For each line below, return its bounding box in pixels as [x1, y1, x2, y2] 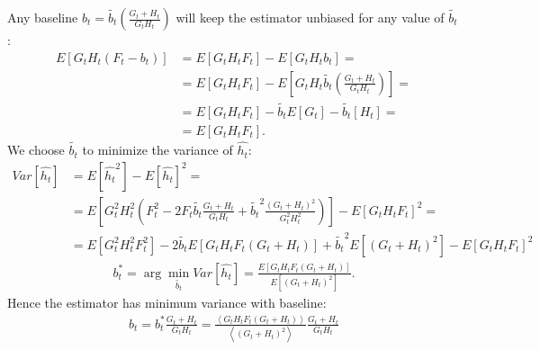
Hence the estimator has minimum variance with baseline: [7, 293, 327, 312]
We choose [7, 140, 65, 159]
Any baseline [7, 8, 78, 26]
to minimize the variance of [82, 140, 233, 159]
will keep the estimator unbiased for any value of [175, 8, 445, 26]
